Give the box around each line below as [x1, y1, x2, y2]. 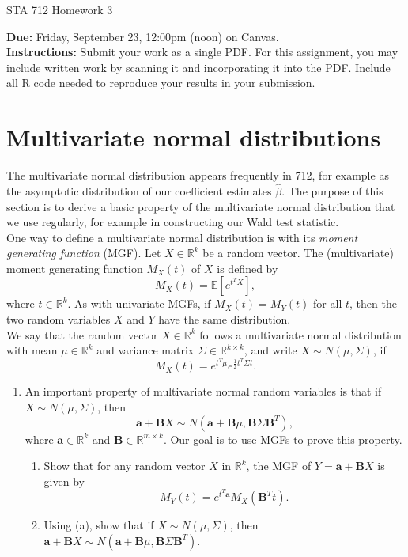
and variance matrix [96, 342, 195, 358]
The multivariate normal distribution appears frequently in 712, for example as [6, 167, 389, 184]
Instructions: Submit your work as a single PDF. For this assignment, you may [6, 44, 399, 60]
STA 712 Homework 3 [6, 2, 113, 17]
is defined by [217, 260, 278, 276]
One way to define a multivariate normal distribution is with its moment [6, 229, 358, 245]
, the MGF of [246, 457, 312, 474]
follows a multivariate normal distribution [199, 326, 402, 343]
